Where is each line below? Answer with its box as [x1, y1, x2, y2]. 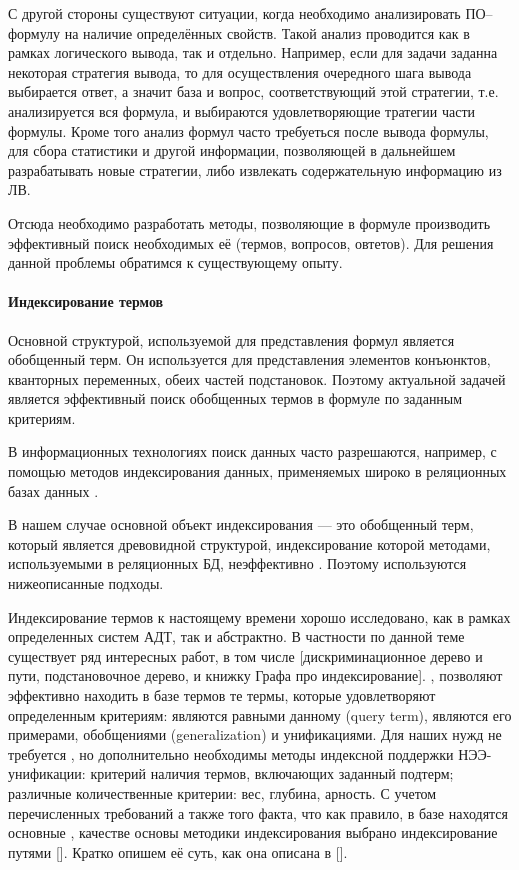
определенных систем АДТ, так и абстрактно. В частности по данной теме [8, 626, 465, 647]
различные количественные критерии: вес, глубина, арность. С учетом [8, 782, 437, 803]
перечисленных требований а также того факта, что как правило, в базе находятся [8, 802, 509, 823]
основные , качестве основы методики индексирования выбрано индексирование [8, 822, 498, 843]
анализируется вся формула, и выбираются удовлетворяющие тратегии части [8, 100, 476, 121]
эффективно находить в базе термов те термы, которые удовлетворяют [8, 685, 436, 706]
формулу [8, 22, 61, 43]
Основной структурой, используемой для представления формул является [8, 329, 455, 350]
